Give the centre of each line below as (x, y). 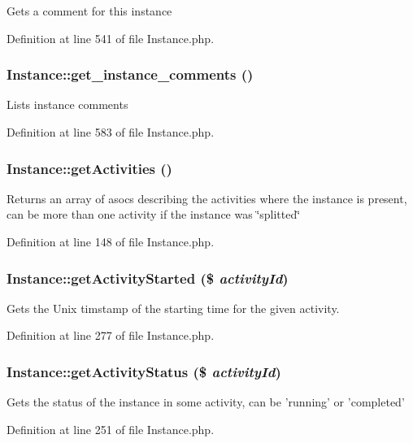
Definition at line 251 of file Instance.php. (111, 429)
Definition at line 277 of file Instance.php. (111, 335)
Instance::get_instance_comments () (130, 74)
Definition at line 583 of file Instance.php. (111, 132)
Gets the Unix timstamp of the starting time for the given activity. (173, 308)
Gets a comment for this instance (89, 11)
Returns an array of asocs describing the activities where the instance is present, (207, 198)
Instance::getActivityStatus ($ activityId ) (144, 371)
